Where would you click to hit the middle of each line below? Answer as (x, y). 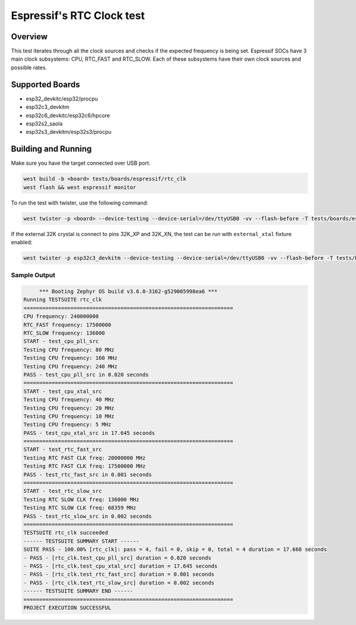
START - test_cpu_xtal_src (63, 391)
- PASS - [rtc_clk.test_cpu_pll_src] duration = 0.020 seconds (117, 558)
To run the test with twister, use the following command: (80, 203)
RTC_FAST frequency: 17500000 (67, 325)
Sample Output (33, 275)
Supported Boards (45, 84)
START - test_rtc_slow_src (63, 491)
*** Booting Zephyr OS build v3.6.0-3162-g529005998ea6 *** (128, 292)
